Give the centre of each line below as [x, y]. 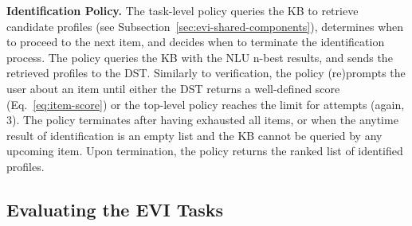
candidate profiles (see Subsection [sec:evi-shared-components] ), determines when [205, 26]
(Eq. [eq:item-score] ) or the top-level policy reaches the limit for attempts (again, [206, 104]
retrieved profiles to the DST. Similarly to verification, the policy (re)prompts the [206, 73]
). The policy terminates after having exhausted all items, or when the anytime [205, 120]
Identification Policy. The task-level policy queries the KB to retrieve [182, 10]
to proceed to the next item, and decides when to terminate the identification [196, 42]
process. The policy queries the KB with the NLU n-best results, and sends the [200, 57]
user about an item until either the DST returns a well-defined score [173, 88]
